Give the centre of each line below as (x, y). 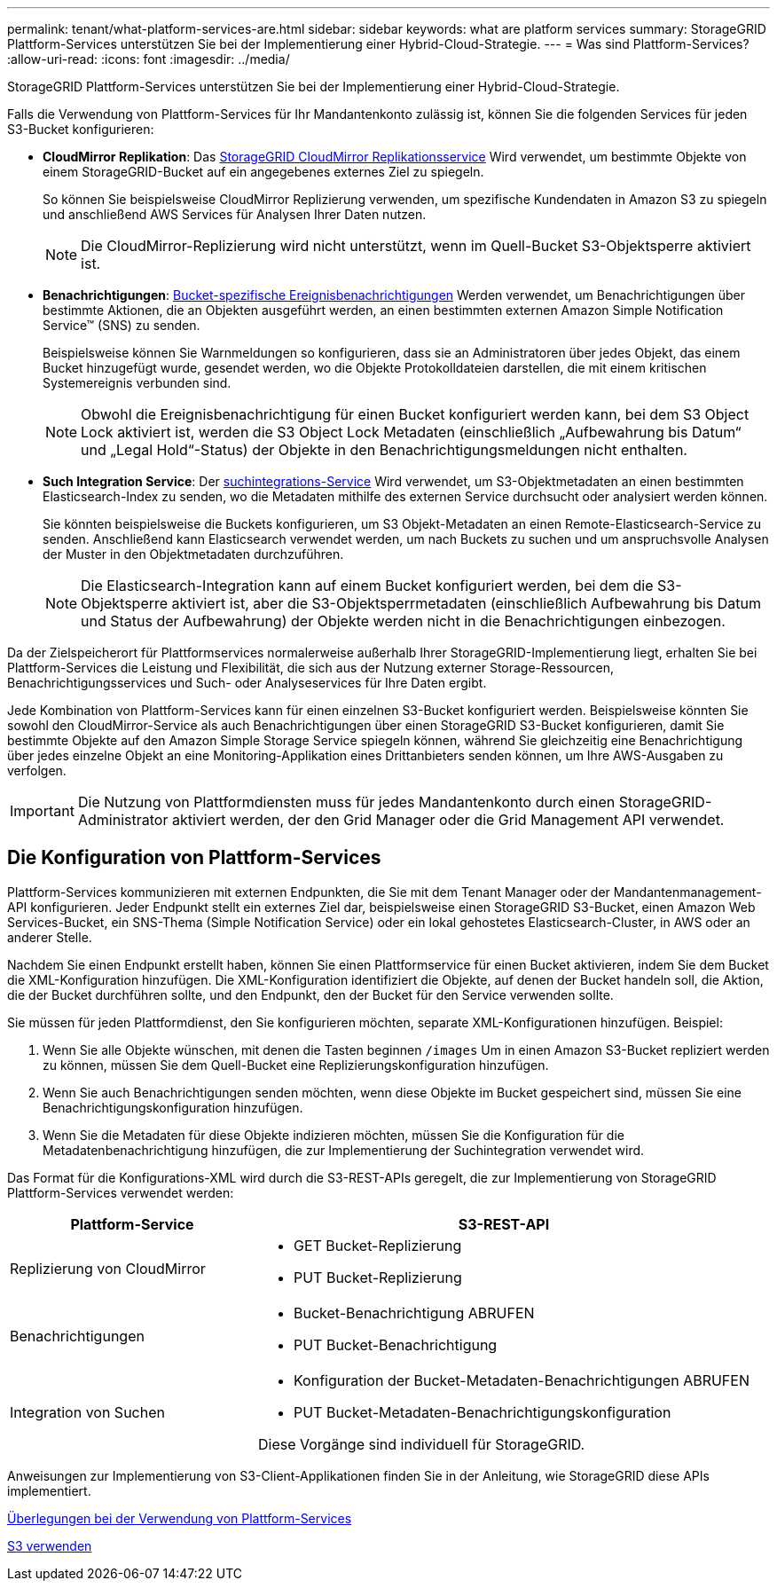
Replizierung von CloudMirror (108, 1268)
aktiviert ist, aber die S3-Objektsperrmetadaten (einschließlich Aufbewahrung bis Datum (467, 603)
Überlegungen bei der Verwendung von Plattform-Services (180, 1518)
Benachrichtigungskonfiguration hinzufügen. (173, 1107)
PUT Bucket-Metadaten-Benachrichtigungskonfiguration (482, 1412)
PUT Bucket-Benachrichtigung (395, 1344)
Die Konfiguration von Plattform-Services (194, 858)
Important (42, 811)
